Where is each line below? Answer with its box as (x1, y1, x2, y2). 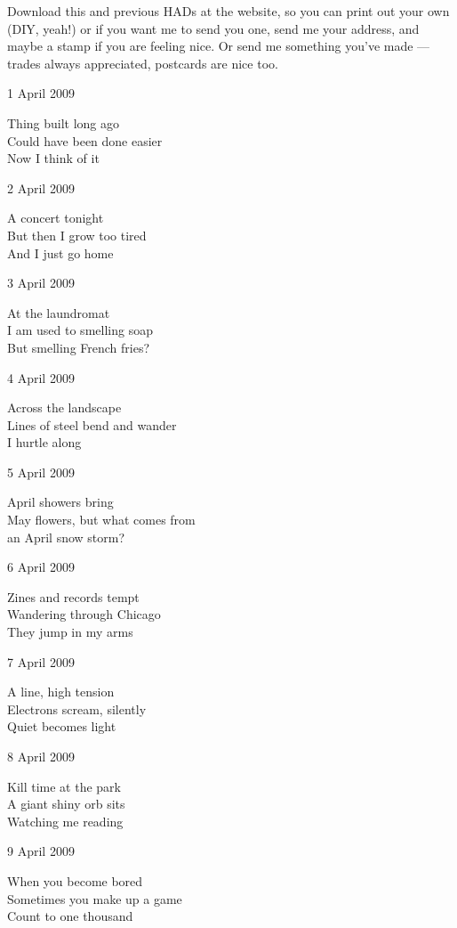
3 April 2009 (7, 273, 75, 292)
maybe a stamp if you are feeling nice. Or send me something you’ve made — (7, 37, 430, 55)
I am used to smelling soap (7, 321, 153, 339)
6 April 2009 (7, 558, 75, 576)
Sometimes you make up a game (7, 889, 182, 908)
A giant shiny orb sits (7, 794, 125, 813)
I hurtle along (7, 433, 82, 452)
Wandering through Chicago (7, 605, 161, 623)
